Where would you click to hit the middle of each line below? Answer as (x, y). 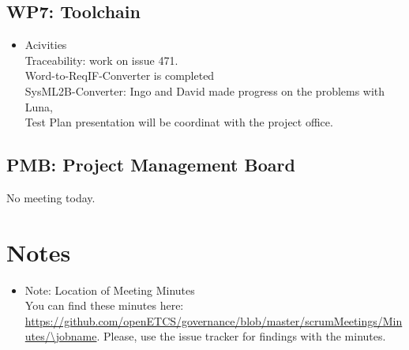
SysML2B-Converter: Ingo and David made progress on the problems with (205, 90)
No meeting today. (51, 197)
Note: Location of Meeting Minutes (110, 290)
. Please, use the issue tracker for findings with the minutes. (241, 336)
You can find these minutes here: (104, 305)
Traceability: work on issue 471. (101, 60)
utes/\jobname (61, 336)
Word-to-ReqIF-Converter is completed (120, 75)
